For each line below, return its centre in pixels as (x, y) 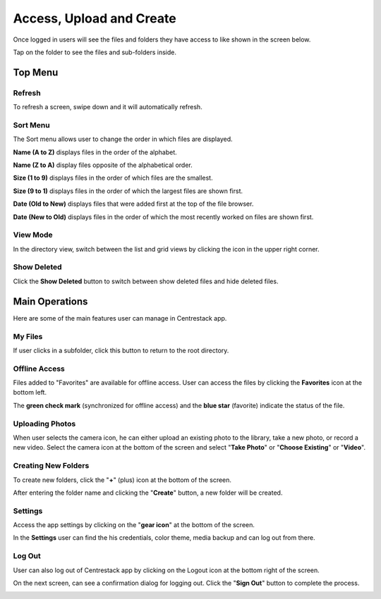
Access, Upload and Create (95, 18)
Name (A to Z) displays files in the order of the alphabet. (95, 152)
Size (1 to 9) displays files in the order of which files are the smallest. (113, 178)
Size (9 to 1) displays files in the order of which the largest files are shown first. (128, 191)
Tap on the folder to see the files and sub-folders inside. (95, 52)
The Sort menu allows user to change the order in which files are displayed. (123, 139)
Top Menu (36, 72)
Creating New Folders (51, 466)
